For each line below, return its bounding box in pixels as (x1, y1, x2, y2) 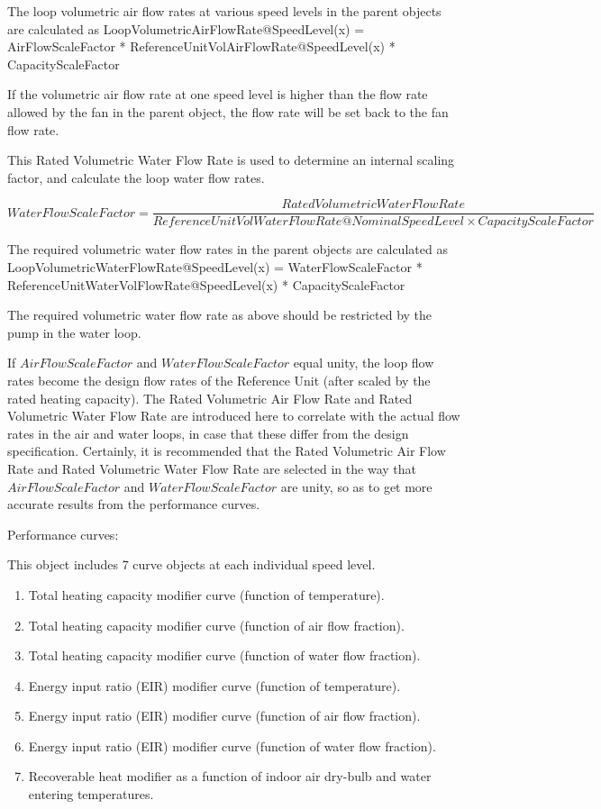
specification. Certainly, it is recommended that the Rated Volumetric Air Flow (7, 441, 446, 460)
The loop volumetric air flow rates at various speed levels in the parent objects (7, 2, 442, 20)
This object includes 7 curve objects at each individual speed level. (7, 555, 376, 574)
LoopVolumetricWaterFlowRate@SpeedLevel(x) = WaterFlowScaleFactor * (7, 258, 423, 276)
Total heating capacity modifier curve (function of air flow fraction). (28, 615, 405, 634)
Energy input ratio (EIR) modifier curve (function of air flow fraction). (28, 706, 421, 725)
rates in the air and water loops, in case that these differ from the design (7, 423, 409, 442)
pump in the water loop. (7, 323, 141, 341)
